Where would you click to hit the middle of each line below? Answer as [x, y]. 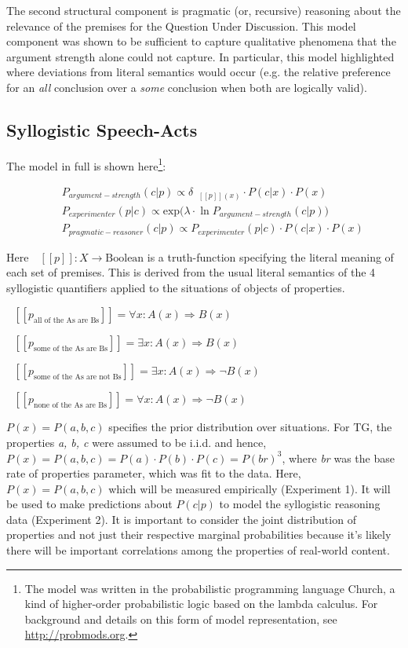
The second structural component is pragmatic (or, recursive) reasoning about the [204, 10]
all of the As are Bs [67, 321]
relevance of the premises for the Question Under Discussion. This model [181, 26]
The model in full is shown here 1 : [86, 164]
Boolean [125, 258]
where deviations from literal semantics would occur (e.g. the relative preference [199, 72]
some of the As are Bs [71, 349]
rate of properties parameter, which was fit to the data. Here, [154, 473]
